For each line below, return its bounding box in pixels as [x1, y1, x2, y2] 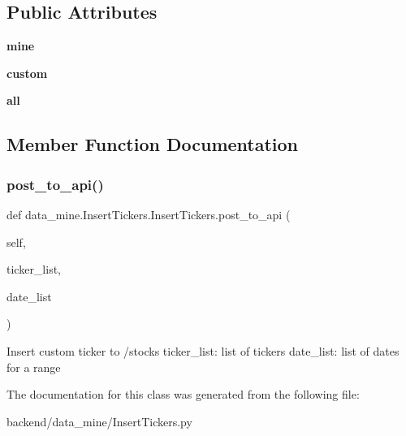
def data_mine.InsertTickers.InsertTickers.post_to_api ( [6, 205, 291, 222]
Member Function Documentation [6, 132, 299, 157]
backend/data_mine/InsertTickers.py [6, 412, 192, 430]
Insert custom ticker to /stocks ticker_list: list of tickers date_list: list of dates [6, 342, 400, 359]
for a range [6, 358, 61, 375]
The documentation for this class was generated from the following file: [6, 386, 360, 403]
